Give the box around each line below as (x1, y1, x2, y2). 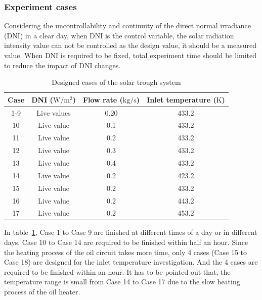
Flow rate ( (82, 94, 123, 105)
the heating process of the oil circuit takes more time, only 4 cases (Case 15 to (4, 246, 247, 257)
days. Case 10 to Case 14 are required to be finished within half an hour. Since (4, 237, 248, 247)
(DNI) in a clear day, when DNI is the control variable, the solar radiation (4, 30, 234, 40)
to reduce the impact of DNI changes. (4, 60, 121, 70)
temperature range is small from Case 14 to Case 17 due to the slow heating (4, 276, 240, 287)
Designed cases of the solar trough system (52, 77, 181, 87)
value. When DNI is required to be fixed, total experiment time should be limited (4, 50, 257, 60)
